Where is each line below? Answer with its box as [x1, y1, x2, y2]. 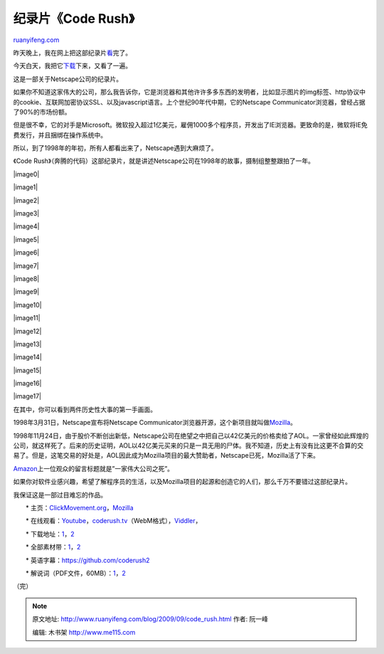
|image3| [13, 209, 40, 218]
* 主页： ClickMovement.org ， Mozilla [25, 504, 134, 512]
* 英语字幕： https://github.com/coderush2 [25, 556, 150, 564]
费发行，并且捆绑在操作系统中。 [13, 130, 107, 139]
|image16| [13, 379, 42, 388]
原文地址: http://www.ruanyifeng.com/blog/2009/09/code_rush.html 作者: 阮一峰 [32, 615, 268, 623]
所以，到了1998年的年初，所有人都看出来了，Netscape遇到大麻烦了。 [13, 144, 218, 152]
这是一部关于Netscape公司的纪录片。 [13, 75, 123, 83]
